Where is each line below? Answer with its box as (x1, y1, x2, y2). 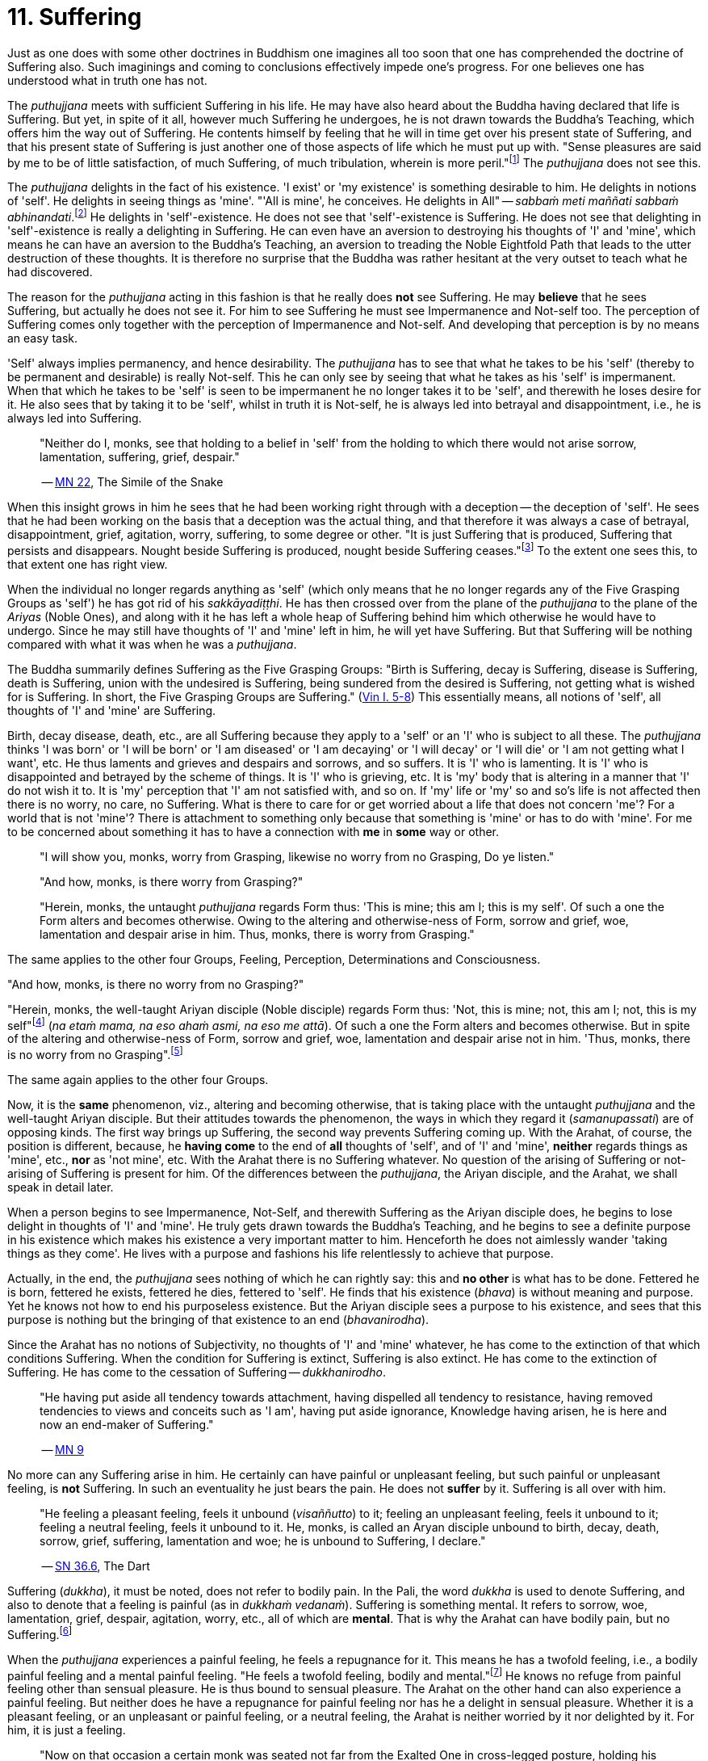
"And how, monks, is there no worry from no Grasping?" (7, 977, 304, 991)
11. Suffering (7, 3, 142, 31)
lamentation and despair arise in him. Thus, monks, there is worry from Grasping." (40, 927, 475, 941)
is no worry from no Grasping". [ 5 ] (7, 1045, 183, 1062)
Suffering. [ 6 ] (7, 1625, 73, 1641)
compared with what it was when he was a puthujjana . (7, 637, 297, 651)
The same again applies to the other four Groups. (7, 1073, 269, 1087)
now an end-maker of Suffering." (40, 1418, 214, 1432)
